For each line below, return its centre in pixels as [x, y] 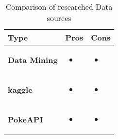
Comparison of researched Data [59, 7]
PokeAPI [25, 119]
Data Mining [33, 60]
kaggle [20, 89]
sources [59, 18]
